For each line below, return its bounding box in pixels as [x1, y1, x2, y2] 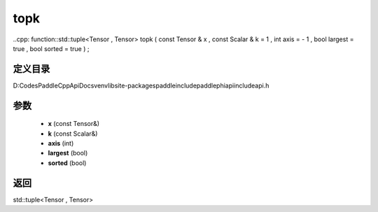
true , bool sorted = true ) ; [13, 44, 90, 52]
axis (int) [48, 139, 74, 148]
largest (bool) [48, 149, 88, 157]
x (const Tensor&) [48, 120, 100, 128]
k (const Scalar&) [48, 129, 98, 138]
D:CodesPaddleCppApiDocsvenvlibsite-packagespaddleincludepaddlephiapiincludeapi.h [13, 81, 269, 90]
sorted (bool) [48, 158, 87, 167]
